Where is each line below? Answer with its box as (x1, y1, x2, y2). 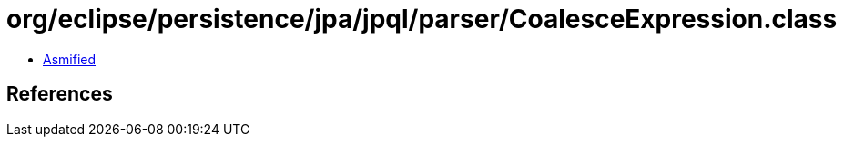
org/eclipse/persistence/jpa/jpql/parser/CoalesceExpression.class (6, 4, 838, 34)
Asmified (43, 51, 97, 67)
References (6, 82, 113, 106)
